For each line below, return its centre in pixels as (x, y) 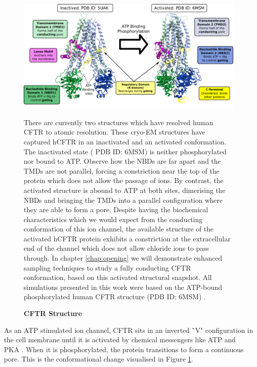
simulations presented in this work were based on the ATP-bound (123, 287)
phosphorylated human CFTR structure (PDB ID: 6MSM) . (115, 297)
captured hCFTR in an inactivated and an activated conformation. (125, 141)
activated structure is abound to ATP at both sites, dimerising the (125, 190)
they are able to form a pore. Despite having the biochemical (116, 209)
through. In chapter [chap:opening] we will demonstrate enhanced (123, 258)
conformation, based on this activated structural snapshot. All (118, 277)
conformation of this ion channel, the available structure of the (119, 229)
